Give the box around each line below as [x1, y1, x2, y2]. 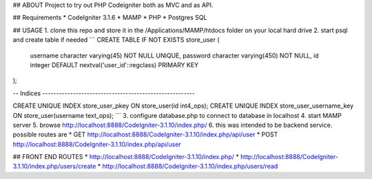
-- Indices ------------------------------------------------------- [12, 89, 196, 97]
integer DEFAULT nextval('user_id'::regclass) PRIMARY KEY [30, 60, 199, 69]
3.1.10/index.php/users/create [12, 162, 96, 171]
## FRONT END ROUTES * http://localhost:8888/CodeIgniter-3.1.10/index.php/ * [12, 153, 239, 161]
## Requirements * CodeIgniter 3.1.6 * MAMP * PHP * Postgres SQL [12, 14, 207, 22]
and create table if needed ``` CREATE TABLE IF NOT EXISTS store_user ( [12, 36, 220, 44]
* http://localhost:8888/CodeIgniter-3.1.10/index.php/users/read [97, 162, 278, 171]
